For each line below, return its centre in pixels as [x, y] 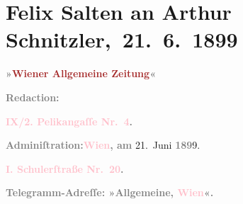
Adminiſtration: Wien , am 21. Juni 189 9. [103, 145]
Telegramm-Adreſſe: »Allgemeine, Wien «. [110, 192]
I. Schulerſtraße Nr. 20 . [65, 168]
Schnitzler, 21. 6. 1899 [122, 39]
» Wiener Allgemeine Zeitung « [81, 73]
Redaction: [33, 97]
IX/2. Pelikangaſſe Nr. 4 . [69, 121]
